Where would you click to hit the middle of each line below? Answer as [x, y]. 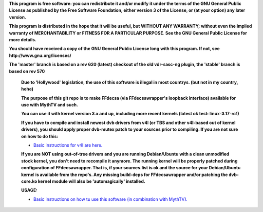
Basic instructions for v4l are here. [68, 145]
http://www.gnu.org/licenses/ [40, 55]
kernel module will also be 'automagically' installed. [92, 181]
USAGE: [29, 190]
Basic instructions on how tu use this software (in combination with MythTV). [110, 199]
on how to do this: [40, 136]
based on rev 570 [27, 71]
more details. [23, 39]
